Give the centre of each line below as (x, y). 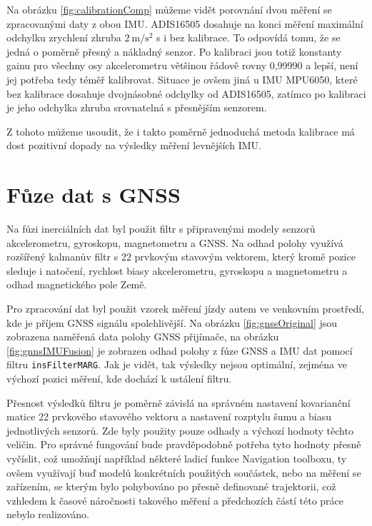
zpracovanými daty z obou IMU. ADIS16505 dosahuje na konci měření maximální (185, 23)
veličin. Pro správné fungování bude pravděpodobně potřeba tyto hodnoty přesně (184, 444)
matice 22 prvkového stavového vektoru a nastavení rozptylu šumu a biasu (169, 416)
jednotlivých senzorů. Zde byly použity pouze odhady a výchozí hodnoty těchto (180, 430)
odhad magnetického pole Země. (77, 284)
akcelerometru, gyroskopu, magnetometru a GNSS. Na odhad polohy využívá (175, 242)
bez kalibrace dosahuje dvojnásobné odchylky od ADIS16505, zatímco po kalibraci (186, 93)
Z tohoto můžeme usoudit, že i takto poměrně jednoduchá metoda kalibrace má (181, 131)
